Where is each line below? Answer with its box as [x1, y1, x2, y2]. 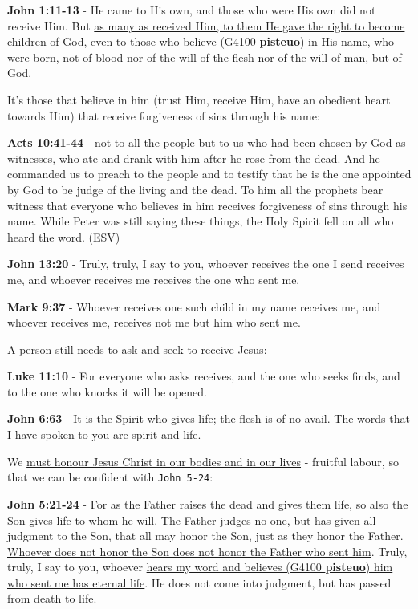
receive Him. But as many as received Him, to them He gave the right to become [7, 17, 405, 34]
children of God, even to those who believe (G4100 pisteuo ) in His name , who [7, 33, 395, 50]
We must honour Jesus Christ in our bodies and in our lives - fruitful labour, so [7, 453, 399, 469]
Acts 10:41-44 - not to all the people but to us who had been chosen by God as [7, 134, 406, 151]
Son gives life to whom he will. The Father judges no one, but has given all [7, 511, 376, 528]
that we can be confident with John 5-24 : [7, 469, 213, 485]
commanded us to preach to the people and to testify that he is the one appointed [7, 165, 412, 182]
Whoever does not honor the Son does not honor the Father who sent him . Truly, [7, 542, 408, 559]
